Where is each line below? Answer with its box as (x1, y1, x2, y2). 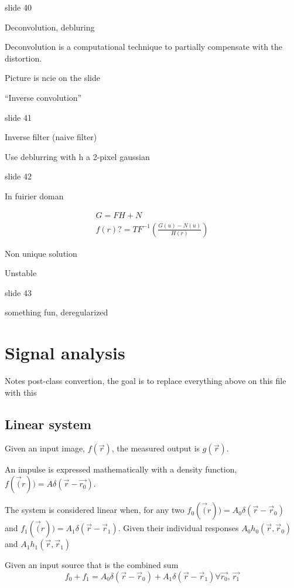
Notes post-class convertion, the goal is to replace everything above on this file (5, 375, 286, 387)
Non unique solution (5, 247, 77, 259)
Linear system (5, 414, 91, 433)
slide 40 (5, 1, 32, 13)
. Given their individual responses (118, 522, 239, 534)
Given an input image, (5, 442, 86, 454)
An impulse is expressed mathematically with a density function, (5, 463, 237, 475)
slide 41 (5, 111, 32, 123)
